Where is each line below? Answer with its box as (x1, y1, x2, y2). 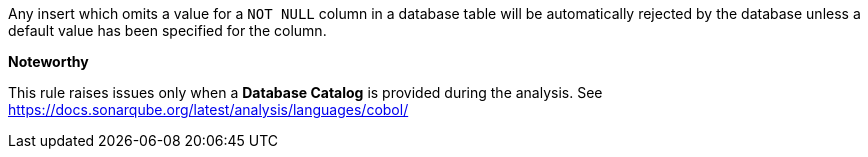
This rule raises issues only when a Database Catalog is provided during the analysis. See (8, 84, 603, 101)
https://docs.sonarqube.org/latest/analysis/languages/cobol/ (8, 101, 409, 118)
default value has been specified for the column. (8, 22, 327, 39)
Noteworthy (8, 53, 89, 70)
